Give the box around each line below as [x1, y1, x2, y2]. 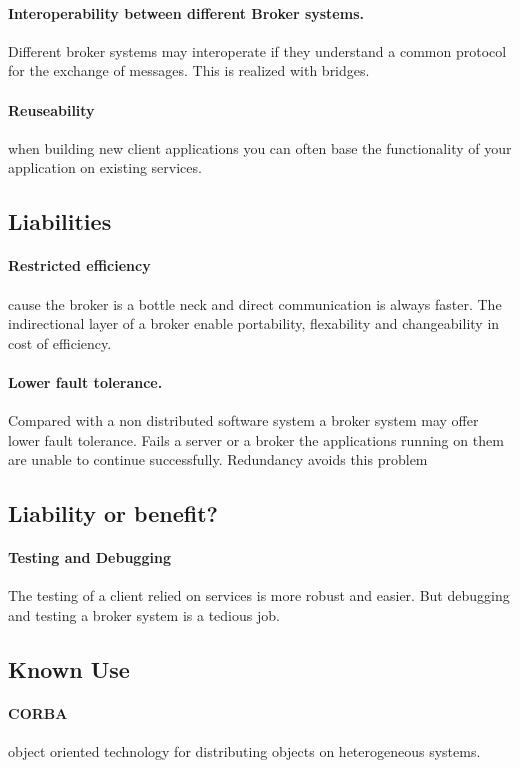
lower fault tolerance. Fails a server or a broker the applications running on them [8, 429, 504, 450]
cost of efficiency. [8, 332, 112, 353]
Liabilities [8, 206, 112, 237]
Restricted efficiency [8, 255, 151, 276]
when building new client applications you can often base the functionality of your [8, 137, 512, 158]
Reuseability [8, 99, 95, 120]
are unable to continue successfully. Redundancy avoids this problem [8, 449, 428, 470]
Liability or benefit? [8, 498, 218, 529]
